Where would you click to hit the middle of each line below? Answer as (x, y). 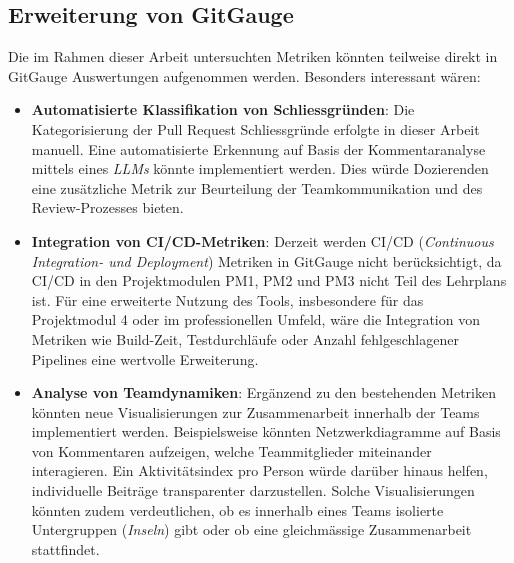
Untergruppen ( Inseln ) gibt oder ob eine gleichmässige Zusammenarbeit (251, 529)
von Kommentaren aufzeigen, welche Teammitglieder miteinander (231, 450)
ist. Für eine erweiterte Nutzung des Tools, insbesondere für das (227, 299)
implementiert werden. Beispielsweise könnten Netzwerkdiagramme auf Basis (266, 431)
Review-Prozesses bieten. (107, 207)
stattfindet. (65, 548)
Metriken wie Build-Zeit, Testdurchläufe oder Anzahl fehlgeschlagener (245, 338)
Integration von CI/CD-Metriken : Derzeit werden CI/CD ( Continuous (262, 240)
